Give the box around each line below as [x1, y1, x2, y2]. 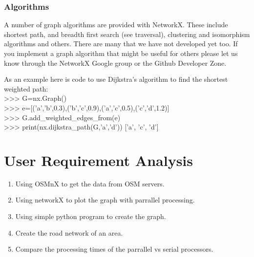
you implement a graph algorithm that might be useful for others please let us [4, 48, 238, 58]
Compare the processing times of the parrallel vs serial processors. [15, 244, 213, 254]
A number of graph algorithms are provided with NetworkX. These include [4, 19, 228, 30]
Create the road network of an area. [15, 227, 123, 238]
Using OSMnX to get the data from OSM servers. [15, 178, 165, 188]
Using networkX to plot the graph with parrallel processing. [15, 195, 195, 205]
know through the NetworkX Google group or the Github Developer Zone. [4, 57, 227, 68]
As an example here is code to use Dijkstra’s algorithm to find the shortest [4, 74, 228, 84]
